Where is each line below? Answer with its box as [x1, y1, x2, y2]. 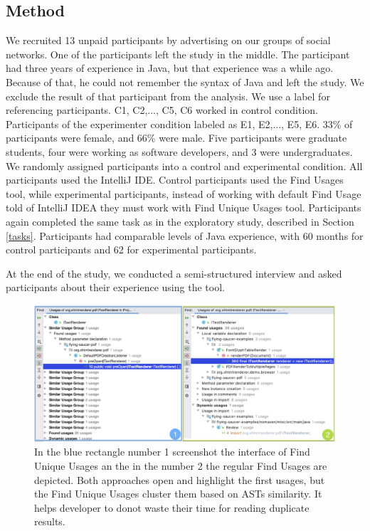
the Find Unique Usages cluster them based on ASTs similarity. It [34, 486, 322, 501]
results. [34, 514, 65, 529]
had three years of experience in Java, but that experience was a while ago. [6, 61, 334, 75]
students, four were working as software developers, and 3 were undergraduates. [6, 144, 353, 159]
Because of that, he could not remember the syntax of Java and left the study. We [6, 74, 364, 89]
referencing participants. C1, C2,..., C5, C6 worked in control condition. [6, 102, 318, 117]
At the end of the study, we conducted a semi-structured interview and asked [6, 265, 342, 280]
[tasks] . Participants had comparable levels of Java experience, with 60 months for [6, 228, 364, 243]
